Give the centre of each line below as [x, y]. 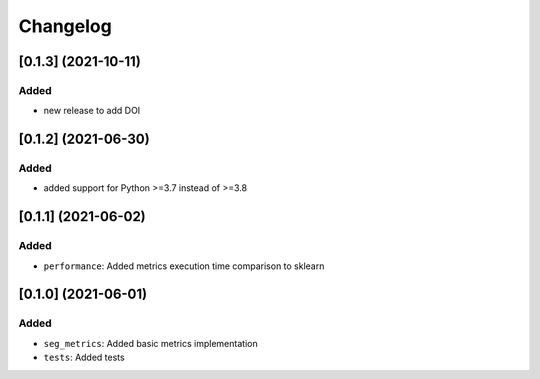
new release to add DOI [92, 111]
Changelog [65, 26]
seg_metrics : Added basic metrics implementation [151, 343]
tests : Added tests [84, 357]
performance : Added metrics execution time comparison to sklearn [184, 266]
